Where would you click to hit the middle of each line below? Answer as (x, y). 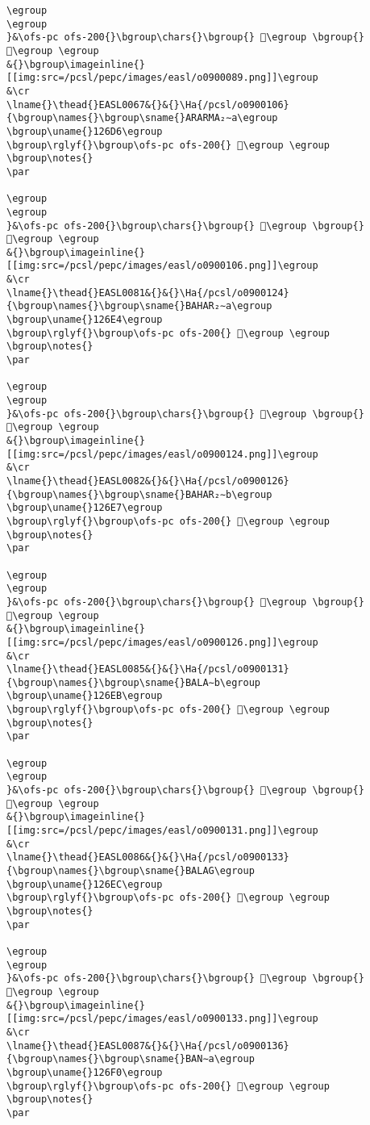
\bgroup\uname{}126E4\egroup (85, 320)
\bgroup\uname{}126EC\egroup (85, 884)
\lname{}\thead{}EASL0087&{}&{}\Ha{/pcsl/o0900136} (148, 1046)
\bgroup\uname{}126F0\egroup (85, 1072)
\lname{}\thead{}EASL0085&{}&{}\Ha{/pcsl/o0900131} (148, 669)
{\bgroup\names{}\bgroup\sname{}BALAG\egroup (131, 871)
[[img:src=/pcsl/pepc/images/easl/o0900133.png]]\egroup (162, 1019)
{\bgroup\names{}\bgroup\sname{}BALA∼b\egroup (133, 682)
